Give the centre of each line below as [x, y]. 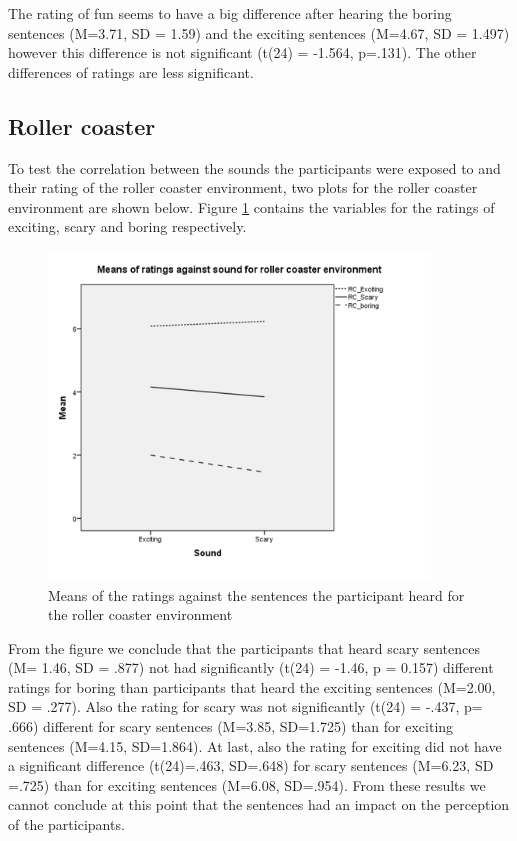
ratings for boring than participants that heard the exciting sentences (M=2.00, [252, 686]
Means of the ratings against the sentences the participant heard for [256, 594]
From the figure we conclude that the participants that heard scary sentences [244, 647]
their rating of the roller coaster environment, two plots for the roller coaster [243, 187]
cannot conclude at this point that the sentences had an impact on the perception [259, 804]
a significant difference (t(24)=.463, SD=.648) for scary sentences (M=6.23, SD [251, 765]
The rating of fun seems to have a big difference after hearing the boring [230, 13]
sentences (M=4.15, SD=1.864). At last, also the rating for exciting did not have [255, 745]
